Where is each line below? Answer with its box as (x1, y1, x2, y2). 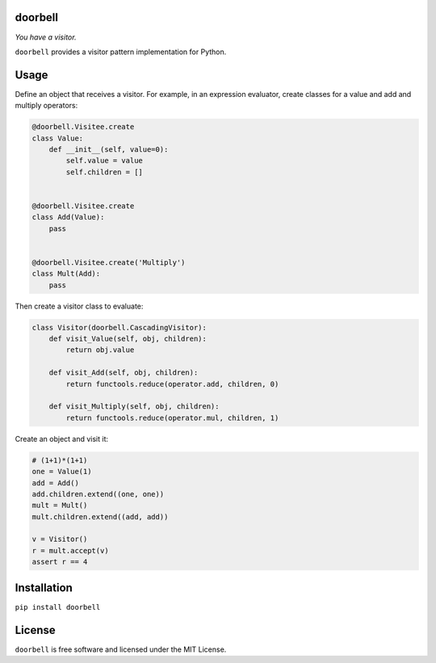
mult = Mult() (31, 501, 88, 510)
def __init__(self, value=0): (48, 145, 169, 153)
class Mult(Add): (31, 269, 101, 279)
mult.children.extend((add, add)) (31, 512, 169, 521)
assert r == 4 (31, 557, 88, 567)
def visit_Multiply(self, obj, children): (48, 402, 220, 411)
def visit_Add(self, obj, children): (48, 368, 199, 377)
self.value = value (65, 156, 143, 166)
